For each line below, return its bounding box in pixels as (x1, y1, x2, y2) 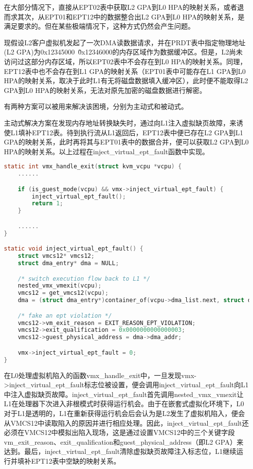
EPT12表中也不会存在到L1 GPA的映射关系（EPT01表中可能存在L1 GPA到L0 (4, 66, 246, 76)
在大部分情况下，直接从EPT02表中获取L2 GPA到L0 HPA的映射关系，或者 (4, 2, 237, 12)
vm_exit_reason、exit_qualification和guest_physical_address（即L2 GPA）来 (4, 436, 244, 447)
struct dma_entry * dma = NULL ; (18, 260, 119, 267)
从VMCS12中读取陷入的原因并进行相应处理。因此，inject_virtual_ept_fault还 (4, 417, 249, 428)
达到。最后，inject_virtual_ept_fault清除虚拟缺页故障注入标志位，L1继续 (4, 446, 236, 456)
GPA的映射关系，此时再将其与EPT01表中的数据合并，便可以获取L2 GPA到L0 (4, 137, 249, 147)
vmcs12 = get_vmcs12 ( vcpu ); (18, 289, 108, 297)
